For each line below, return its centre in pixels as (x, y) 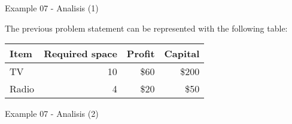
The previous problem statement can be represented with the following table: (146, 28)
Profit (141, 54)
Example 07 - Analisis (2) (52, 114)
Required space (80, 54)
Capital (182, 54)
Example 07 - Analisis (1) (52, 8)
